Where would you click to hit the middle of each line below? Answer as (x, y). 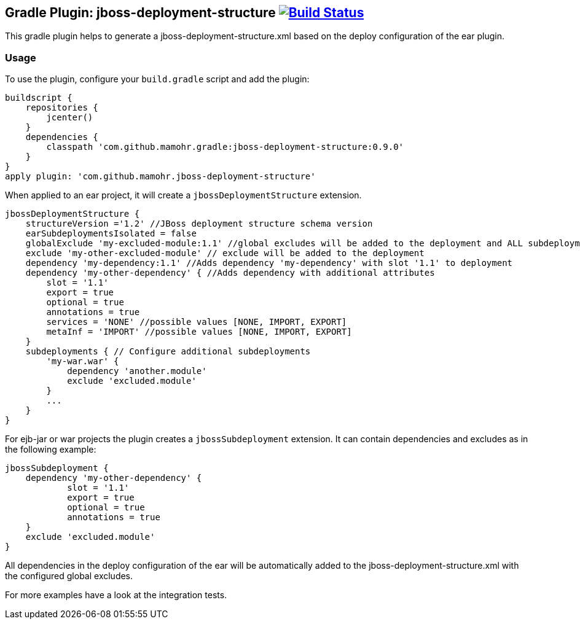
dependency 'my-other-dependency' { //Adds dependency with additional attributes (230, 273)
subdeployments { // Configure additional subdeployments (168, 352)
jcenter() (70, 118)
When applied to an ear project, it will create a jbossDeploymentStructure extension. (183, 195)
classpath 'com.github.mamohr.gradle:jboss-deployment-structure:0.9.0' (225, 147)
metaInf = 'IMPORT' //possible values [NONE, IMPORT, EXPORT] (199, 332)
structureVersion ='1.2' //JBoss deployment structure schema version (199, 224)
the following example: (51, 450)
